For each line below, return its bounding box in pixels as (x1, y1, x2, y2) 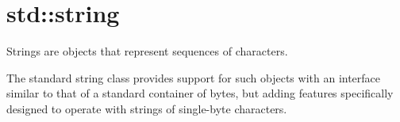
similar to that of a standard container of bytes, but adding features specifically (6, 85, 394, 101)
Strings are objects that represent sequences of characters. (6, 43, 288, 59)
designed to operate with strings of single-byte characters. (6, 100, 287, 116)
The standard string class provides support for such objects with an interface (6, 69, 381, 86)
